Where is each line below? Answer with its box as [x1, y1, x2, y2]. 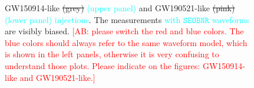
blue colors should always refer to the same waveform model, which [5, 36, 248, 48]
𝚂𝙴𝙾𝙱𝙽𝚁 [183, 16, 209, 25]
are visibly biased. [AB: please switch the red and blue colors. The [5, 25, 244, 37]
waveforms [212, 13, 250, 25]
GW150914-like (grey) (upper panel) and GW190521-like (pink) [5, 2, 235, 14]
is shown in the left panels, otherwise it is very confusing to [5, 48, 219, 60]
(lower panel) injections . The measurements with [5, 13, 181, 25]
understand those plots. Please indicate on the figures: [5, 59, 200, 71]
